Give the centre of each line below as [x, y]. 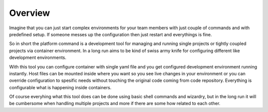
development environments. [38, 57]
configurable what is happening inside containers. [60, 87]
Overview [30, 13]
